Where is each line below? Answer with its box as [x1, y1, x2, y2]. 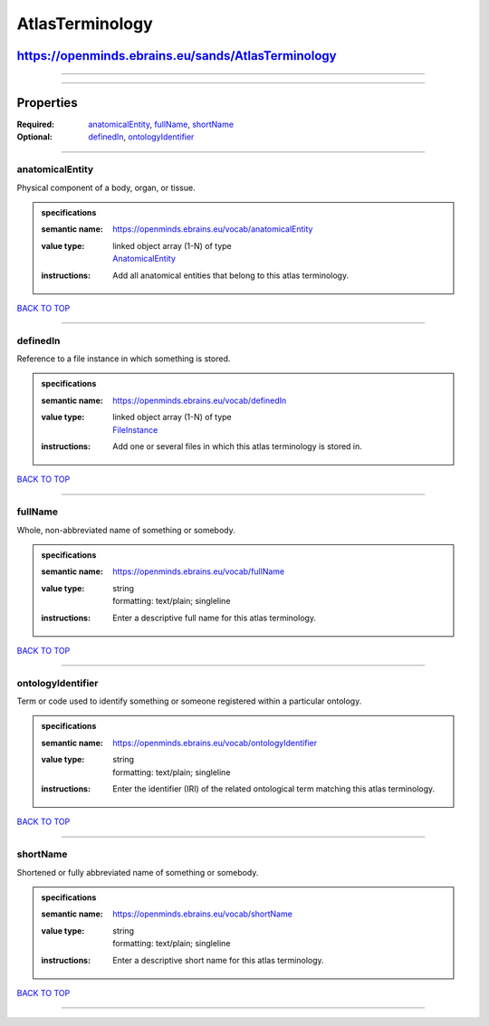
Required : [16, 119, 54, 130]
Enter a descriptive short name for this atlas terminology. [112, 954, 325, 965]
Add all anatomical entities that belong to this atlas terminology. [112, 270, 349, 281]
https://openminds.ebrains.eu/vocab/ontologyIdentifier [112, 737, 317, 748]
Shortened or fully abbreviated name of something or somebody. [16, 867, 259, 877]
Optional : [16, 131, 53, 142]
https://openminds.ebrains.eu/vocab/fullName [112, 566, 285, 577]
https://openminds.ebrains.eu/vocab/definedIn [112, 395, 287, 406]
